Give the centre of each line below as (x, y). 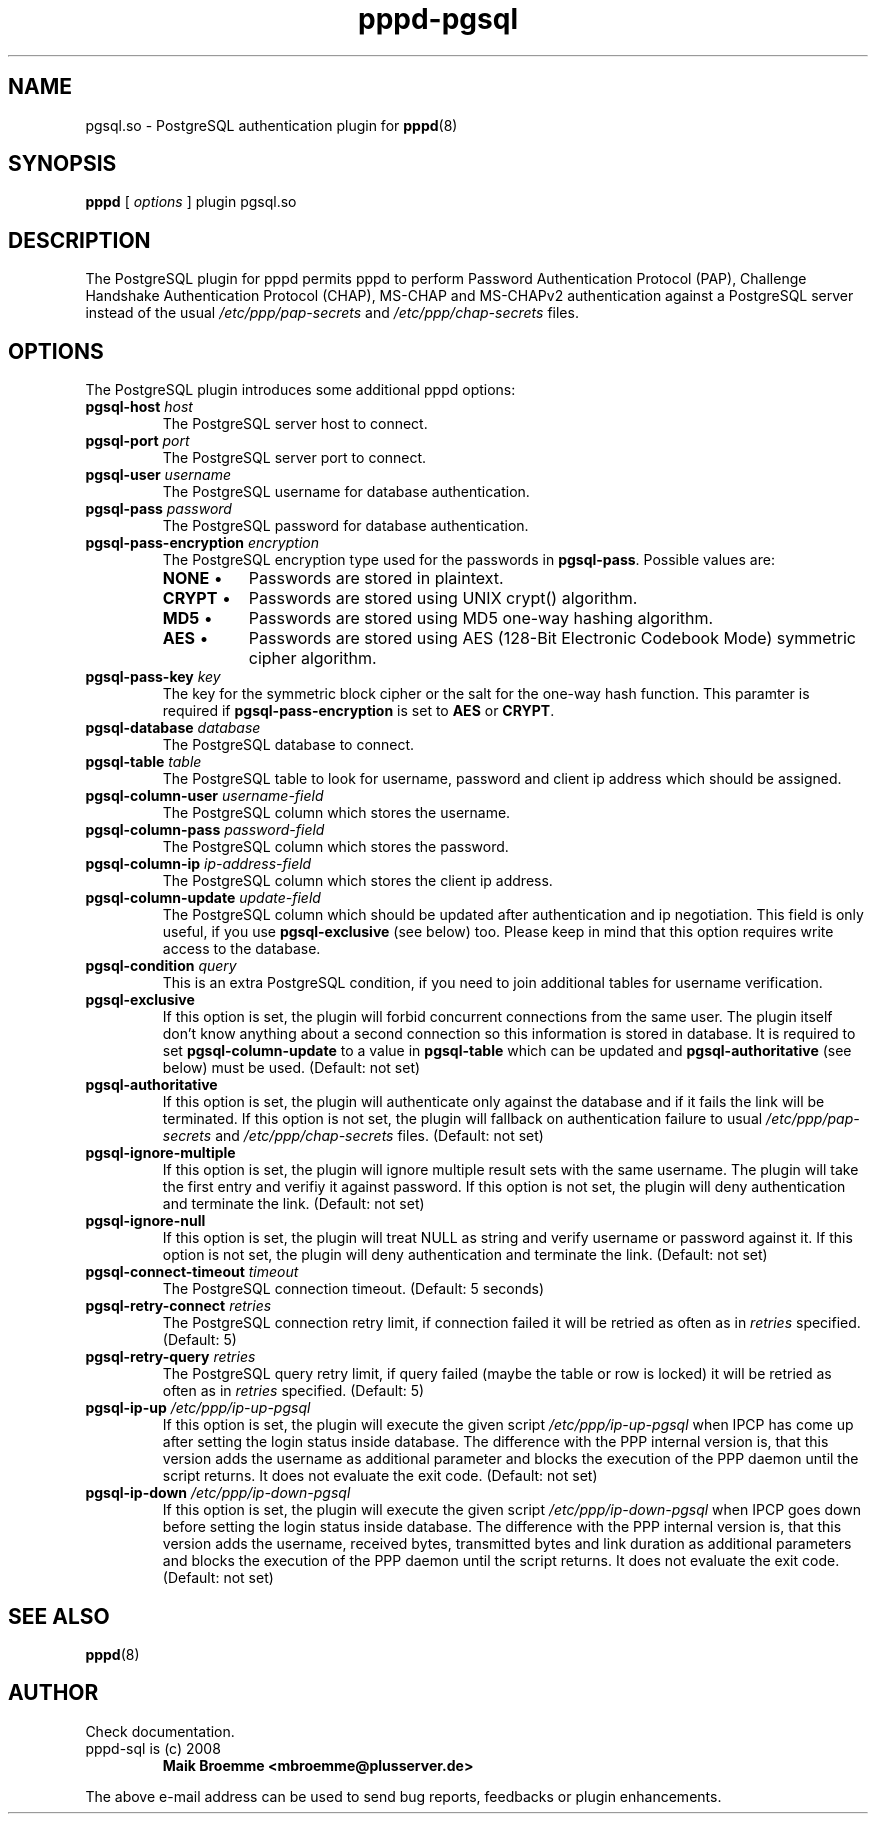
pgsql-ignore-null (145, 1221)
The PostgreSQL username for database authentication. (346, 492)
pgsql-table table (143, 762)
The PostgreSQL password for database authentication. (345, 526)
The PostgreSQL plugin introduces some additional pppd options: (300, 390)
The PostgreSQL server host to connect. (295, 424)
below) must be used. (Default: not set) (291, 1068)
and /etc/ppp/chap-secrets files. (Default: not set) (379, 1136)
